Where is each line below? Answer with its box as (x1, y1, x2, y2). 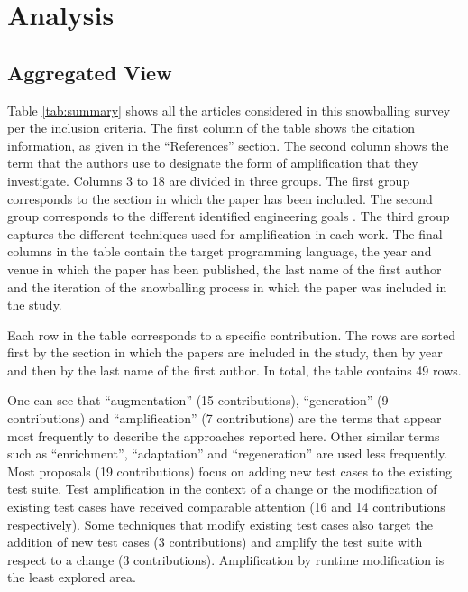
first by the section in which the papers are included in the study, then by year (7, 343, 443, 362)
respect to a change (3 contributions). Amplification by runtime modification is (7, 550, 445, 569)
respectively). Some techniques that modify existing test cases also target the (7, 514, 433, 533)
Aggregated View (7, 58, 172, 86)
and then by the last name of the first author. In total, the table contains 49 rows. (7, 360, 462, 379)
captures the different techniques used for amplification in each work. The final (7, 224, 443, 243)
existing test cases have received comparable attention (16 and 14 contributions (7, 497, 445, 516)
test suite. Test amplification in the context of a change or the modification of (7, 479, 437, 498)
